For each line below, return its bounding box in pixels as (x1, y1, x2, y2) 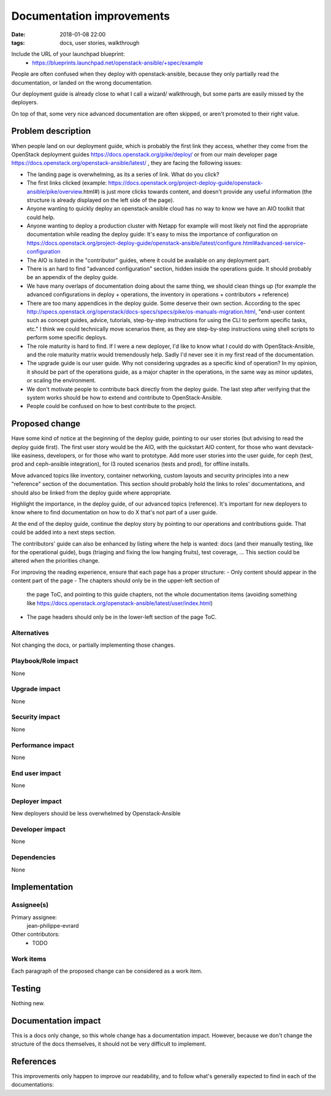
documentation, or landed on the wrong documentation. (11, 79, 153, 86)
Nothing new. (11, 999, 45, 1006)
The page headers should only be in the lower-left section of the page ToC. (26, 614, 217, 621)
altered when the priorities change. (11, 557, 101, 565)
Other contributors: (11, 930, 60, 938)
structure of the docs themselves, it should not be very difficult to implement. (11, 1040, 207, 1048)
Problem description (11, 126, 91, 136)
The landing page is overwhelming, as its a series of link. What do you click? (26, 171, 220, 178)
